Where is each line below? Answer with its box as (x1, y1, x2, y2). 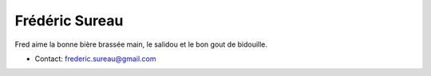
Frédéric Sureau (14, 12, 124, 29)
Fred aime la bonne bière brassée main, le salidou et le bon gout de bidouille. (14, 40, 267, 49)
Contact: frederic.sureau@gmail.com (34, 54, 156, 63)
